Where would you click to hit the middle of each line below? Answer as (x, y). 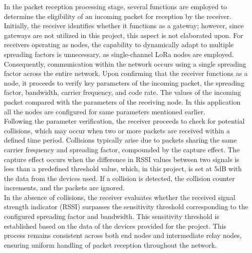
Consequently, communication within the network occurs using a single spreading (125, 63)
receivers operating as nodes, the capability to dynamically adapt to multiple (119, 45)
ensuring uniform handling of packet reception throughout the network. (110, 244)
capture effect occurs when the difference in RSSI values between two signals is (122, 159)
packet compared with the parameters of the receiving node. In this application (122, 101)
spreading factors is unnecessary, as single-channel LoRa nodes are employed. (119, 54)
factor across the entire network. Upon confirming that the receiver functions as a (126, 73)
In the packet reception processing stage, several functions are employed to (116, 6)
